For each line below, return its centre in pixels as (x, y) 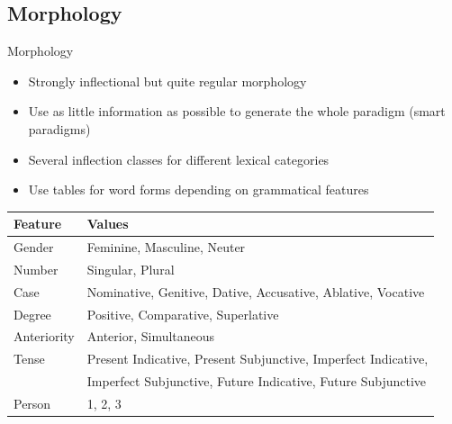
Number (36, 269)
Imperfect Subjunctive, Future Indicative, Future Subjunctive (257, 381)
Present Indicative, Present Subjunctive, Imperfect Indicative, (258, 359)
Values (108, 224)
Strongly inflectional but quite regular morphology (167, 81)
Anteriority (44, 336)
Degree (32, 314)
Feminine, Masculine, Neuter (166, 247)
